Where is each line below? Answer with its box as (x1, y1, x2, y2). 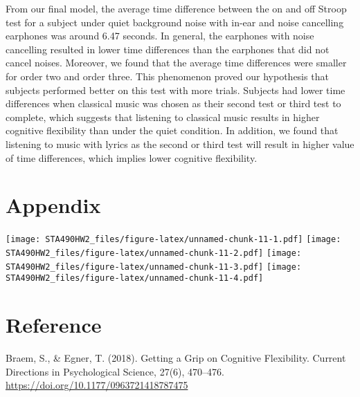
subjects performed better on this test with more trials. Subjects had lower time (6, 82, 345, 97)
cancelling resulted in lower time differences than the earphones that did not (6, 41, 330, 56)
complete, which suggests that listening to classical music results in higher (6, 109, 320, 124)
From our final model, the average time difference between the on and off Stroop (6, 1, 347, 15)
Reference (6, 311, 102, 339)
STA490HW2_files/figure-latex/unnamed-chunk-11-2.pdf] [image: (6, 248, 302, 258)
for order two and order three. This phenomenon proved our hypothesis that (6, 68, 329, 83)
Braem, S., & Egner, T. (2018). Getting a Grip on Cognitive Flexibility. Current (6, 351, 346, 364)
